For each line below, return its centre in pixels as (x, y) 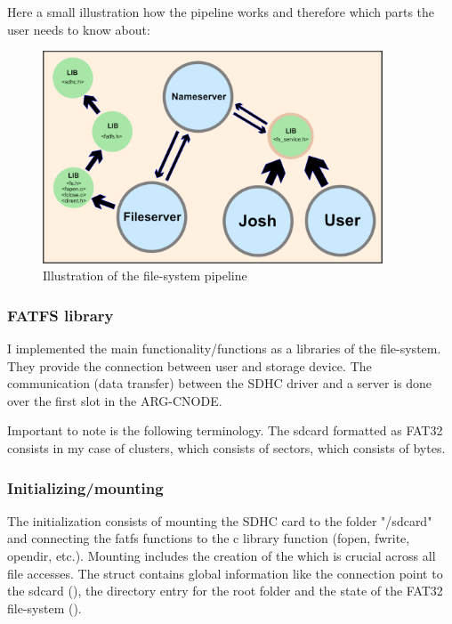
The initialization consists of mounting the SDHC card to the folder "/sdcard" (220, 520)
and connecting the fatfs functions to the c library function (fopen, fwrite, (209, 538)
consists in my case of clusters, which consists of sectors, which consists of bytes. (226, 448)
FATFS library (61, 315)
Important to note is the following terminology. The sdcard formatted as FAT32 (225, 430)
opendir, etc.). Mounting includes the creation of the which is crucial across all (222, 556)
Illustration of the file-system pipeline (145, 276)
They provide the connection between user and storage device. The (190, 365)
